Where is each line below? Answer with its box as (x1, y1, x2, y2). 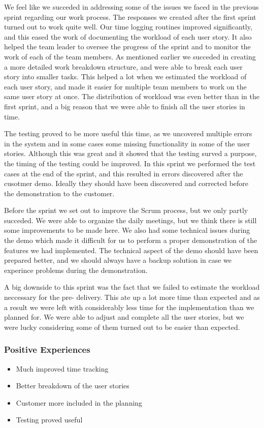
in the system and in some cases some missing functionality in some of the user (4, 138, 250, 148)
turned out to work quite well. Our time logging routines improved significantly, (4, 21, 252, 32)
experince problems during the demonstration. (4, 264, 148, 275)
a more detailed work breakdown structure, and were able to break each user (4, 61, 243, 72)
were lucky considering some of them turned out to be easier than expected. (4, 321, 240, 332)
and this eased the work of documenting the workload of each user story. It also (4, 31, 252, 42)
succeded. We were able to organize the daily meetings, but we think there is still (4, 215, 257, 225)
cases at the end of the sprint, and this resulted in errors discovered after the (4, 168, 243, 178)
